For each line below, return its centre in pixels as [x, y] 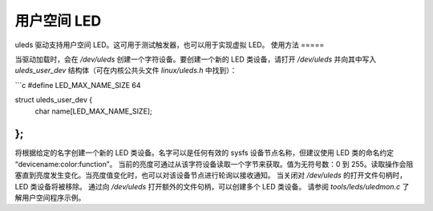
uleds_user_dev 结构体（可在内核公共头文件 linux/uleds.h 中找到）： [126, 70]
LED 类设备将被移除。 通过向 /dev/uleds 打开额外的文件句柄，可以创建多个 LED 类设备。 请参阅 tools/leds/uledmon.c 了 [212, 186]
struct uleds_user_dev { [53, 100]
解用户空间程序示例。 [50, 197]
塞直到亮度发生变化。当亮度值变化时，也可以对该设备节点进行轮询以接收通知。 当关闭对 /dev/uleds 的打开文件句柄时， [211, 175]
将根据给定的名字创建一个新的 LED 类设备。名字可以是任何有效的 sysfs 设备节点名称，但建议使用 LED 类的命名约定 [204, 153]
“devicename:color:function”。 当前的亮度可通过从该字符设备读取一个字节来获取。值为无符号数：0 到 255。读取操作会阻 [214, 164]
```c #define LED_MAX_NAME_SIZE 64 [78, 85]
